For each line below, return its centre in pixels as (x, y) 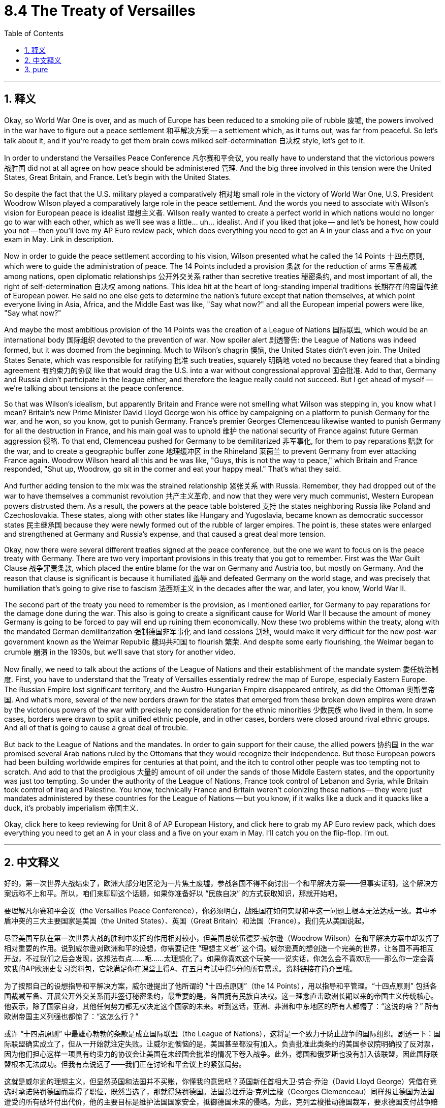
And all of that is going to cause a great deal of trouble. (96, 727)
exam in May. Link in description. (59, 239)
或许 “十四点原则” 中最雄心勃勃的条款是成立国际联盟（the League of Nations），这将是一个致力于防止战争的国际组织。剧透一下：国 (222, 1034)
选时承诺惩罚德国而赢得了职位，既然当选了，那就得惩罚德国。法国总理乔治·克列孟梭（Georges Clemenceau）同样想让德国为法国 (219, 1092)
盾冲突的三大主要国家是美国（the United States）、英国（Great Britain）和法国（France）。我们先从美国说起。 (186, 921)
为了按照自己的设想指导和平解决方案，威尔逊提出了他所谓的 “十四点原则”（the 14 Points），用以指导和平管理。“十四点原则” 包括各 (220, 986)
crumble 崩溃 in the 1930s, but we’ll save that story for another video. (120, 652)
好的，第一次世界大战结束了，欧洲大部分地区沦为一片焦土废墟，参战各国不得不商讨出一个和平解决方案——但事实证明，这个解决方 (221, 883)
